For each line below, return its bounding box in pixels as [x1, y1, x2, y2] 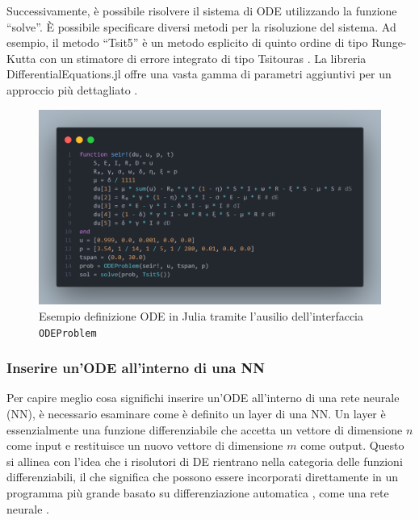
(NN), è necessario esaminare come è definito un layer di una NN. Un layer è [6, 405, 386, 422]
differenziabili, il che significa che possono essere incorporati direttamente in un [6, 468, 399, 485]
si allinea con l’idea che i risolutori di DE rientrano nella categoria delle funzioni [6, 452, 403, 469]
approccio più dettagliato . [6, 81, 138, 98]
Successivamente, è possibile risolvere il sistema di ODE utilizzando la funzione [6, 2, 397, 19]
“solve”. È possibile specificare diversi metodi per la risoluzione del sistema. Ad [6, 18, 396, 35]
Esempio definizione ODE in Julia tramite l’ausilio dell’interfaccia [39, 307, 363, 324]
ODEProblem [39, 327, 97, 339]
